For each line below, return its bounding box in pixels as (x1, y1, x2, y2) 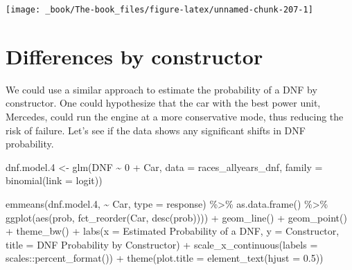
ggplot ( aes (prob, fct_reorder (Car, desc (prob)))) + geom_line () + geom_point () (6, 210, 347, 224)
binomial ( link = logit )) (6, 173, 103, 188)
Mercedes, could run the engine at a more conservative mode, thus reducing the (6, 109, 344, 123)
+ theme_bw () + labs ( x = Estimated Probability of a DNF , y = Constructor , (6, 224, 340, 238)
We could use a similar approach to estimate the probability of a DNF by (6, 82, 317, 96)
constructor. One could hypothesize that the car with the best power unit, (6, 96, 321, 110)
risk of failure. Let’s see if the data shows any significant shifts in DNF (6, 123, 306, 137)
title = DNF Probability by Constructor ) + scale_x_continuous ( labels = (6, 237, 318, 251)
